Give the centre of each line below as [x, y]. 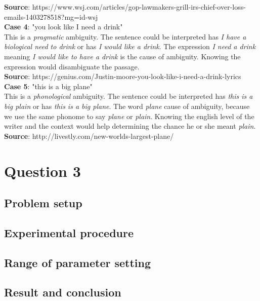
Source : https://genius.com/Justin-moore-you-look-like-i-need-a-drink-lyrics [123, 76]
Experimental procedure [69, 232]
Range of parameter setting [78, 262]
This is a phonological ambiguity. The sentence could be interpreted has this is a [128, 96]
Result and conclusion [63, 292]
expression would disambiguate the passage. [72, 66]
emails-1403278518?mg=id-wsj [51, 16]
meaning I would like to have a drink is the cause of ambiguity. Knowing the [122, 56]
